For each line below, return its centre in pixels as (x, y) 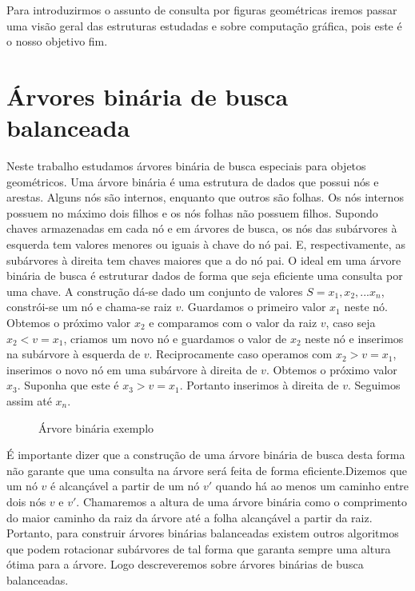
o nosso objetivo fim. (57, 41)
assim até (29, 401)
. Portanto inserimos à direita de (259, 385)
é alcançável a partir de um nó (125, 486)
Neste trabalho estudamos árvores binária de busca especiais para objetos (186, 166)
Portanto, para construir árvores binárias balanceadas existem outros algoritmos (203, 533)
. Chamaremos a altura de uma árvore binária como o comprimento (241, 501)
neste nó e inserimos (354, 338)
